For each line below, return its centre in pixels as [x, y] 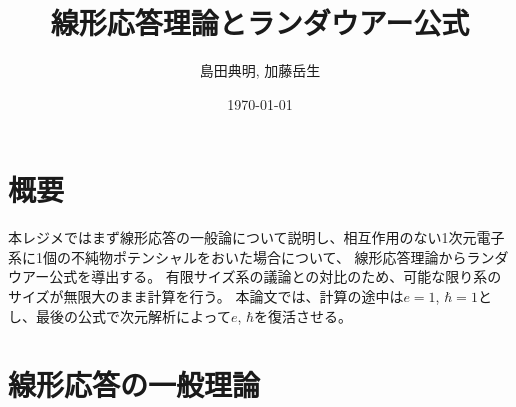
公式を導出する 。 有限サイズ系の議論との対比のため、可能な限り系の [275, 276]
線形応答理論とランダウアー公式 [260, 22]
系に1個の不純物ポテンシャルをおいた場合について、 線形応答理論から [237, 256]
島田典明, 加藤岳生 [260, 70]
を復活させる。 [303, 315]
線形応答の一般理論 [134, 384]
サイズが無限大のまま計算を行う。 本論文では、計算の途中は [206, 296]
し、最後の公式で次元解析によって [119, 315]
